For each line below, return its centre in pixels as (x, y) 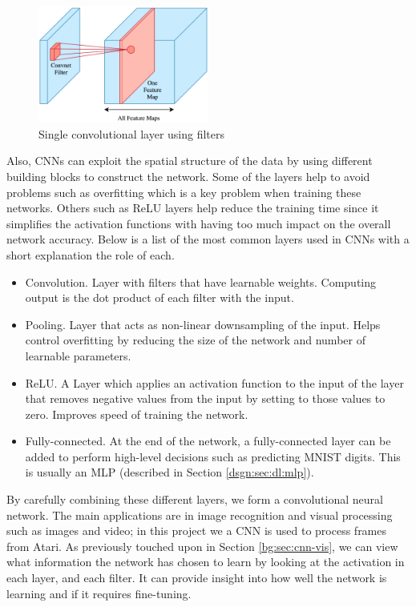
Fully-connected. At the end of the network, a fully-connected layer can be (208, 441)
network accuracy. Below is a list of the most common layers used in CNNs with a (208, 239)
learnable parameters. (78, 355)
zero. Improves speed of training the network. (137, 414)
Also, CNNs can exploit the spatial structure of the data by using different (190, 161)
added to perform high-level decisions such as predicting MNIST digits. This (213, 456)
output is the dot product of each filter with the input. (160, 297)
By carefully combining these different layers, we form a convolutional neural (195, 499)
